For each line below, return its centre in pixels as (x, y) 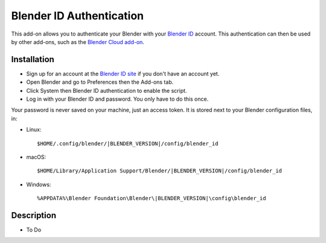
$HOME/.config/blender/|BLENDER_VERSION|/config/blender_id (128, 144)
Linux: (34, 130)
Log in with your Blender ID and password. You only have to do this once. (117, 99)
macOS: (36, 157)
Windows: (39, 185)
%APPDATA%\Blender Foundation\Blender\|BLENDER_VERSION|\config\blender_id (152, 198)
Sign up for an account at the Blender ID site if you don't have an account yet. (123, 74)
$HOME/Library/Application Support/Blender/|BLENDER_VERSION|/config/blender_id (160, 171)
